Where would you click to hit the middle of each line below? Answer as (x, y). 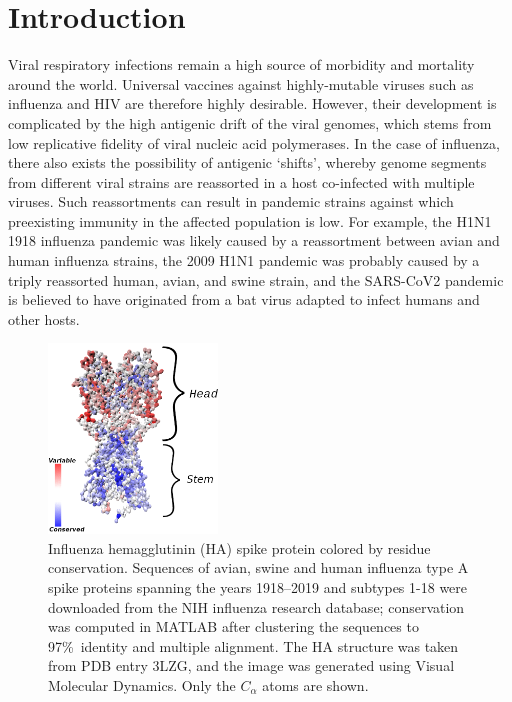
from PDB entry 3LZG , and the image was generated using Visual (251, 665)
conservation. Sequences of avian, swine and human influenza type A (258, 567)
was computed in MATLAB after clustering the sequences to (233, 626)
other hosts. (44, 318)
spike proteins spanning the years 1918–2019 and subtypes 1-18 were (258, 587)
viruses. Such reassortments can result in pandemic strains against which (231, 201)
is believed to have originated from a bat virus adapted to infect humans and (244, 299)
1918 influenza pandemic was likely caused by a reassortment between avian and (254, 240)
